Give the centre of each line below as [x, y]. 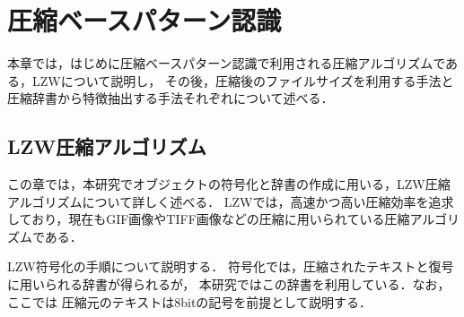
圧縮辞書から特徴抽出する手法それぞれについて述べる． [171, 98]
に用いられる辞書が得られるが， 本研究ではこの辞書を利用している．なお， [229, 284]
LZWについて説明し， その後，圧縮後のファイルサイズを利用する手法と [243, 80]
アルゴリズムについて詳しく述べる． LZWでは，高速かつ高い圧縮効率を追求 [231, 201]
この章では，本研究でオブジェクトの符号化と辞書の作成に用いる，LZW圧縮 [229, 184]
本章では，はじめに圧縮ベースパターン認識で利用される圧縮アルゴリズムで [227, 63]
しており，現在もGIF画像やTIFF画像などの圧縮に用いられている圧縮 [209, 219]
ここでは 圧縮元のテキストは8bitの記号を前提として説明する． [189, 301]
